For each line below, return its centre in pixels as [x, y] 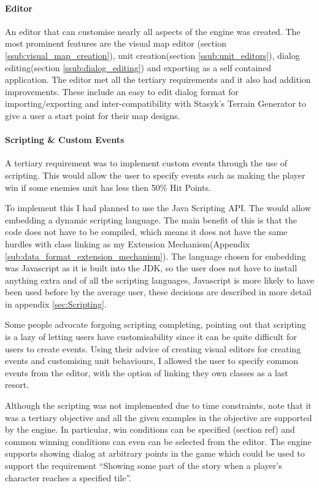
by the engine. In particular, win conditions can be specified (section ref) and [150, 429]
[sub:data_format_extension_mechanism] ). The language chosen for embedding [156, 256]
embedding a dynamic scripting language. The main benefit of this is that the [151, 219]
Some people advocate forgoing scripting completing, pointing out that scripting [156, 324]
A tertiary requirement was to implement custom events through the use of [146, 163]
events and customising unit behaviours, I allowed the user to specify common [152, 361]
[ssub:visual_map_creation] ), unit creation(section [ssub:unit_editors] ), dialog [152, 55]
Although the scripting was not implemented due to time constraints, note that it [158, 405]
